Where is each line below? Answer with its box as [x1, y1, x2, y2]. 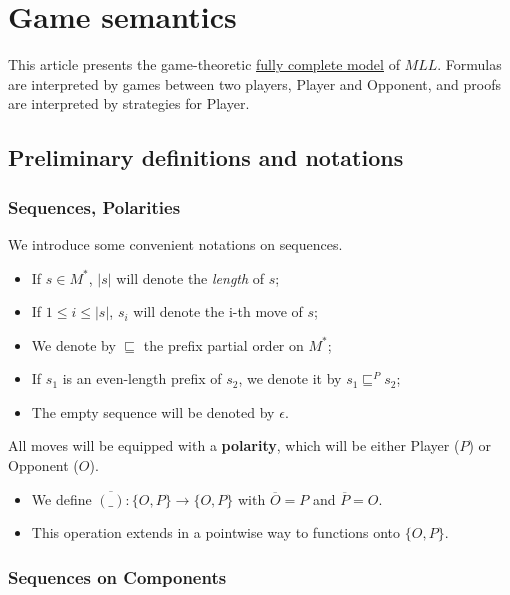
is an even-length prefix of [62, 368, 222, 389]
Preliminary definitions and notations [8, 142, 404, 173]
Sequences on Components [8, 564, 227, 589]
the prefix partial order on [143, 334, 304, 355]
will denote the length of [116, 267, 265, 288]
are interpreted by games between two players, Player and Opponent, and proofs [8, 73, 501, 94]
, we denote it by [238, 368, 342, 389]
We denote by [31, 334, 116, 355]
